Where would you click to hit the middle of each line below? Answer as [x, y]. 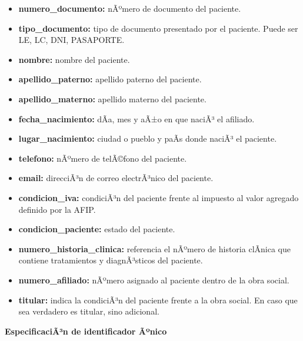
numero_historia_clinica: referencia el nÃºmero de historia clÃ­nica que [154, 248]
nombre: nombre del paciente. [74, 59]
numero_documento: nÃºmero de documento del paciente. [130, 8]
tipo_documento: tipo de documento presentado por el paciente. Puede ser [158, 28]
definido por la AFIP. [57, 209]
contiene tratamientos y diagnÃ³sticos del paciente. [111, 260]
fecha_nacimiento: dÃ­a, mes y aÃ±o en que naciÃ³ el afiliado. [136, 118]
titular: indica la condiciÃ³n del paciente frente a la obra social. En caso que [158, 300]
